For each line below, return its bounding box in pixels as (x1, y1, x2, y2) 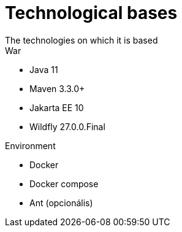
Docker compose (29, 178, 99, 189)
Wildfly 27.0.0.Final (29, 121, 105, 132)
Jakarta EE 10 (29, 102, 84, 113)
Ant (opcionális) (29, 197, 93, 208)
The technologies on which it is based (5, 34, 158, 45)
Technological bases (5, 2, 178, 23)
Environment (5, 140, 56, 151)
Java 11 (29, 64, 58, 75)
